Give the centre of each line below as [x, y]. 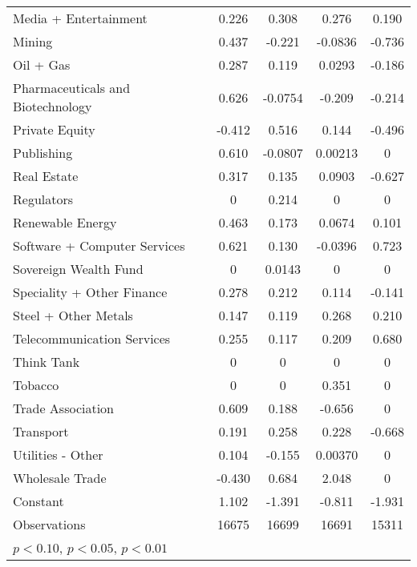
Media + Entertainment [80, 18]
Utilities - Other [58, 454]
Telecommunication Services [92, 338]
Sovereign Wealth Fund [78, 269]
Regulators [43, 199]
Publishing [43, 153]
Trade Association [64, 408]
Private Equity [54, 129]
